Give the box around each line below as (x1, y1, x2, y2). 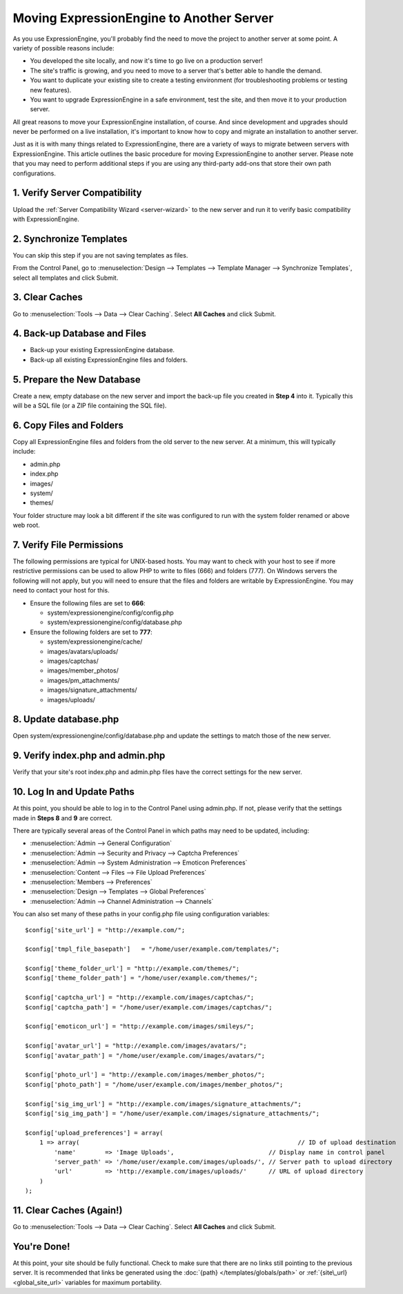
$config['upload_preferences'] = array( (25, 1129, 164, 1137)
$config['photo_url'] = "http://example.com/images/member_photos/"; (25, 1071, 266, 1079)
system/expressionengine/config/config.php (47, 608, 174, 617)
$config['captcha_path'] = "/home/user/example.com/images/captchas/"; (25, 1003, 273, 1011)
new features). (30, 86, 72, 94)
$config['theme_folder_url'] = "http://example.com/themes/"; (25, 965, 240, 973)
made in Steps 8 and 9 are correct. (12, 813, 113, 822)
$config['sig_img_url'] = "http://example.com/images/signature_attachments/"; (25, 1100, 302, 1108)
